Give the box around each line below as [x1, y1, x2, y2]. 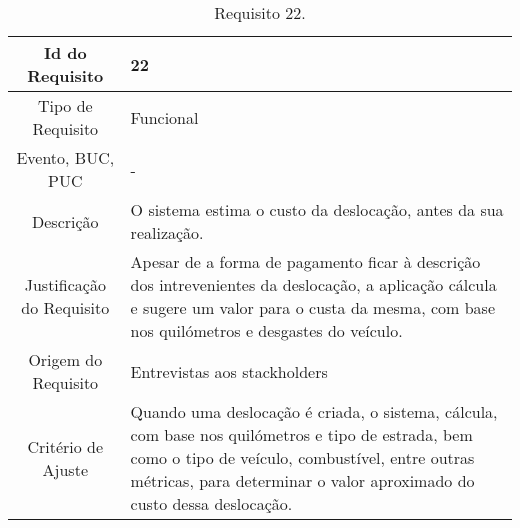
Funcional [130, 105, 199, 129]
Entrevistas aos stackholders [130, 359, 328, 383]
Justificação [24, 273, 106, 296]
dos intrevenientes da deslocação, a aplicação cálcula [130, 273, 497, 296]
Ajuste [42, 457, 89, 481]
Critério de [27, 434, 104, 458]
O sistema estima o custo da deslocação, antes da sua [130, 198, 504, 221]
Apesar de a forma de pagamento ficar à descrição [130, 250, 481, 273]
